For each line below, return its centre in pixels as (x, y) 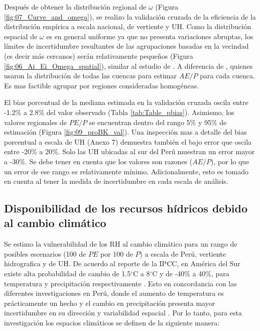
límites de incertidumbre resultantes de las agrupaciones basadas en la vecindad (126, 46)
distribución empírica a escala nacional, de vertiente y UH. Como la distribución (127, 26)
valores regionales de (36, 122)
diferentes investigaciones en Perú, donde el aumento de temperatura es (114, 293)
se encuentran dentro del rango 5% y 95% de (158, 122)
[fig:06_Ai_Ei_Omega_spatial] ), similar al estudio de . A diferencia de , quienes (128, 66)
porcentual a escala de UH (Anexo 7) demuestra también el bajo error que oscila (128, 141)
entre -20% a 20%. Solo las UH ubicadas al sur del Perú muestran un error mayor (129, 151)
